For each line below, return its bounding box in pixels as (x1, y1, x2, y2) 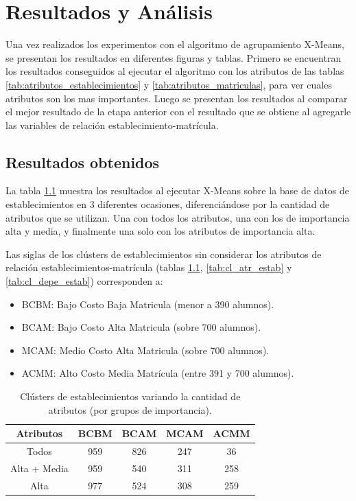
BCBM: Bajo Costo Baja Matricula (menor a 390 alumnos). (21, 296, 274, 311)
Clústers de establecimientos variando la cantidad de (20, 389, 241, 404)
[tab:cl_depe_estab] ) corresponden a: (5, 274, 163, 288)
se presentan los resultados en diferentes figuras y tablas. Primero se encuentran (5, 50, 342, 65)
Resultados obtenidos (5, 151, 160, 172)
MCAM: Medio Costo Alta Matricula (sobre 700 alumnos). (21, 342, 270, 357)
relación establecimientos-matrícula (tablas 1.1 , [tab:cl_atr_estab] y (5, 260, 292, 275)
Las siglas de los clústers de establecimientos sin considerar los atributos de (5, 246, 322, 261)
